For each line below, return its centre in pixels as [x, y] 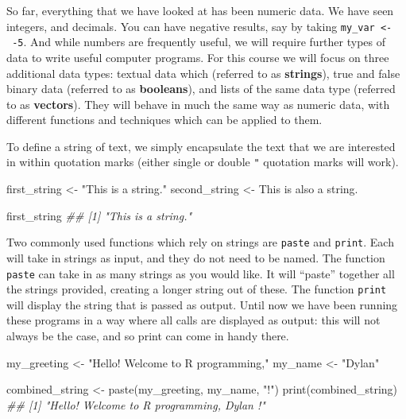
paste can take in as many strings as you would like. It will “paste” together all [201, 273]
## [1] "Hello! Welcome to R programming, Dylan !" [136, 404]
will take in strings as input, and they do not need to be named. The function [196, 257]
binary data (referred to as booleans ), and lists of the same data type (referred [201, 89]
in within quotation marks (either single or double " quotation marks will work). [203, 162]
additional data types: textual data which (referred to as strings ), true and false [203, 73]
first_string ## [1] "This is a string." [99, 215]
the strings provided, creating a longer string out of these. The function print [197, 289]
